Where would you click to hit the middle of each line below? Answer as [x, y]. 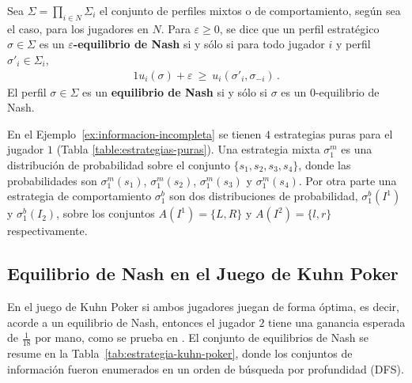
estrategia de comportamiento [79, 196]
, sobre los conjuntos [106, 213]
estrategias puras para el [333, 133]
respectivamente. [47, 231]
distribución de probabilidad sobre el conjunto [119, 164]
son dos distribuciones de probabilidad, [264, 196]
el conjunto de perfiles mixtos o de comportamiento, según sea [250, 10]
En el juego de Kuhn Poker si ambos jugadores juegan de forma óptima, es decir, [203, 306]
